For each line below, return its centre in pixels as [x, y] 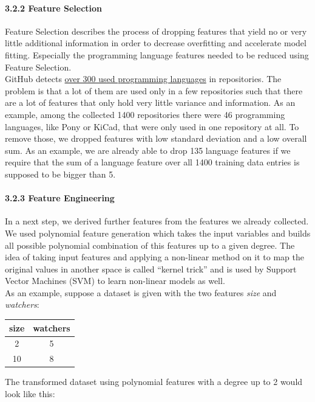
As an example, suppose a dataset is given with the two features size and [141, 292]
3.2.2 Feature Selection [54, 8]
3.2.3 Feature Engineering [60, 198]
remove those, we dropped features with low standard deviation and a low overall [156, 138]
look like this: [30, 393]
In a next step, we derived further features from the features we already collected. [157, 221]
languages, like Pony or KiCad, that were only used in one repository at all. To [152, 126]
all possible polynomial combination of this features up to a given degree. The [150, 245]
